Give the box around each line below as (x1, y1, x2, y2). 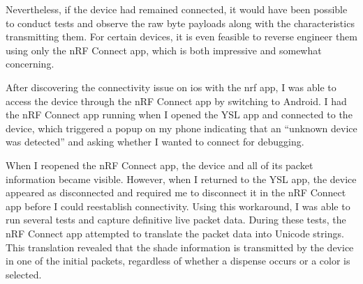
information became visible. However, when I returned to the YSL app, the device (6, 171, 357, 186)
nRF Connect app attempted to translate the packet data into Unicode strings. (6, 226, 344, 240)
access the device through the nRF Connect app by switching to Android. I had (6, 93, 347, 108)
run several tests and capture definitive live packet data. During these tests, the (6, 212, 346, 227)
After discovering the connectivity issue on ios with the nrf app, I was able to (6, 79, 336, 94)
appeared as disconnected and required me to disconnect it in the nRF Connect (6, 185, 346, 200)
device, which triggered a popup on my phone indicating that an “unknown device (6, 120, 357, 135)
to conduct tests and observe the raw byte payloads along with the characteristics (6, 15, 355, 30)
